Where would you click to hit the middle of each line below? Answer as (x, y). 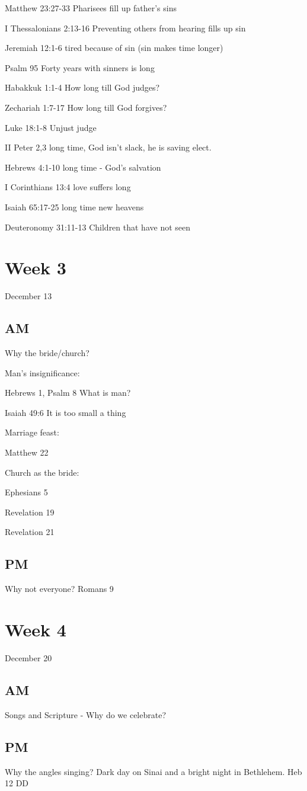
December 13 (28, 296)
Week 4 (36, 629)
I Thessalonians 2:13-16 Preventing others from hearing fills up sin (125, 28)
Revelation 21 (30, 532)
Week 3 (36, 268)
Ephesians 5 (26, 492)
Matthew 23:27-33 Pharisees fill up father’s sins (91, 8)
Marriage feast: (32, 432)
